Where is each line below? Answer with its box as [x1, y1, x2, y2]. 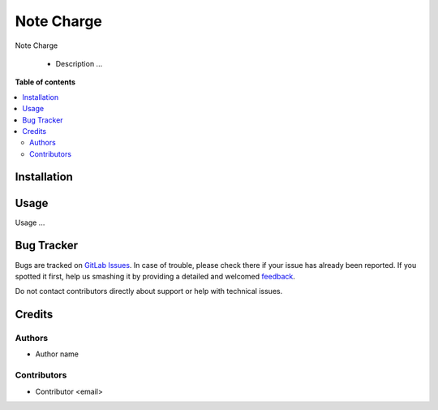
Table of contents [15, 77, 76, 87]
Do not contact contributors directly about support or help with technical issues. [15, 287, 283, 296]
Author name [35, 349, 79, 359]
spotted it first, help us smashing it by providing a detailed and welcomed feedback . [15, 271, 296, 281]
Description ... [55, 58, 103, 68]
